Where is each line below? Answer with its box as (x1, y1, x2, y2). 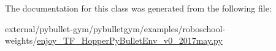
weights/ (5, 34, 37, 47)
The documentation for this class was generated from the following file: (5, 2, 272, 14)
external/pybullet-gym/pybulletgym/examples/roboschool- (5, 22, 226, 35)
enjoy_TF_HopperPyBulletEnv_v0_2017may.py (37, 34, 223, 47)
